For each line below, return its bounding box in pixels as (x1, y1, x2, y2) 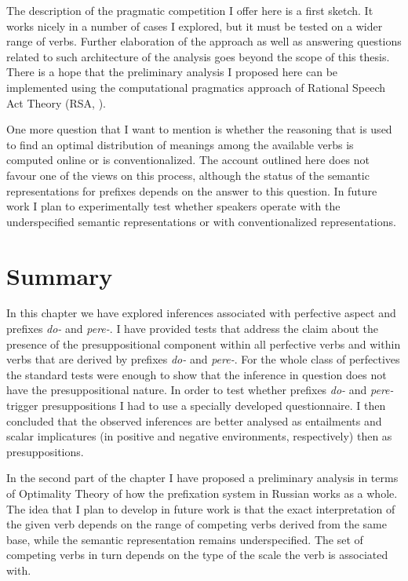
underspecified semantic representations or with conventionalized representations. (6, 213, 396, 229)
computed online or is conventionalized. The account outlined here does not (6, 152, 370, 168)
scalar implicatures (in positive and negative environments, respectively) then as (6, 428, 392, 444)
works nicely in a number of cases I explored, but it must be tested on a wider (6, 17, 383, 34)
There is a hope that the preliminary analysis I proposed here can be (6, 64, 338, 80)
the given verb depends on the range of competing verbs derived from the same (6, 516, 387, 532)
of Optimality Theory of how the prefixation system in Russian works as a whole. (6, 484, 398, 501)
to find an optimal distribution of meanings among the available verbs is (6, 136, 354, 152)
